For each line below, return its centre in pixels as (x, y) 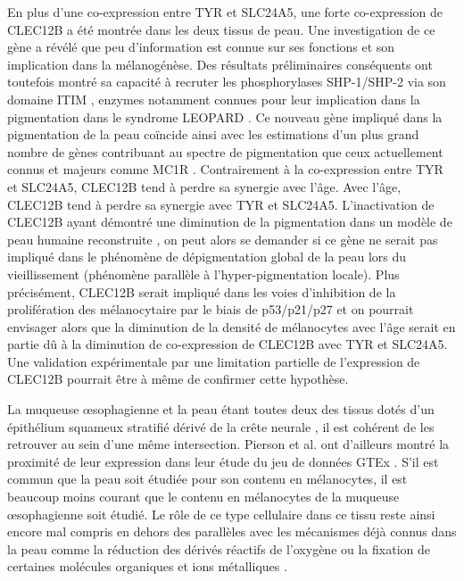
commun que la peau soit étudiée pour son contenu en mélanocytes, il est (207, 479)
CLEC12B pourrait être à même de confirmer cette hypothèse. (178, 379)
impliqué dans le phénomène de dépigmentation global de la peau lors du (207, 257)
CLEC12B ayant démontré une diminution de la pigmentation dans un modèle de (230, 222)
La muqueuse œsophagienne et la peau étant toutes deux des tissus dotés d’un (221, 409)
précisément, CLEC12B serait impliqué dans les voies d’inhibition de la (202, 291)
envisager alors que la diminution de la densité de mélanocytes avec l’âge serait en (232, 326)
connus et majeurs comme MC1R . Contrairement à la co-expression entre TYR (225, 169)
